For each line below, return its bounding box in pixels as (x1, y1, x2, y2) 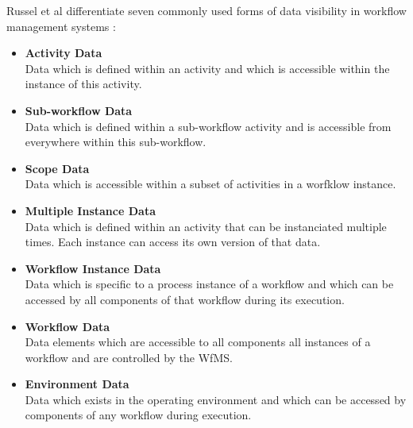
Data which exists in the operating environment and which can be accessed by (25, 391, 407, 407)
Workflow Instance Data (25, 260, 161, 276)
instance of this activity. (25, 75, 142, 92)
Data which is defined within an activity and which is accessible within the (25, 60, 390, 76)
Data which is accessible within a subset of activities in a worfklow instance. (25, 175, 396, 192)
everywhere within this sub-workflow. (25, 133, 206, 150)
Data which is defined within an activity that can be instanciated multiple (25, 218, 387, 234)
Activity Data (25, 44, 102, 61)
